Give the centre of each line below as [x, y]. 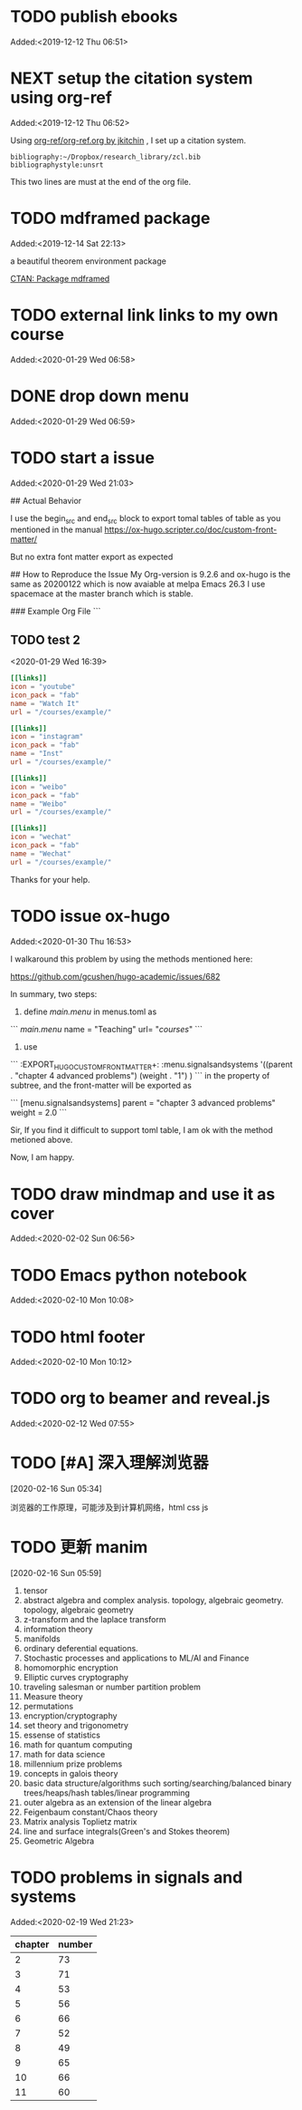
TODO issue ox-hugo [90, 916]
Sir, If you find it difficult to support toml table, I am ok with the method [142, 1130]
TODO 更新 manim [79, 1548]
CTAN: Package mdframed [60, 278]
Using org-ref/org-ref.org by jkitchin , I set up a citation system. [128, 140]
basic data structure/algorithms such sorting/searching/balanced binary [157, 1784]
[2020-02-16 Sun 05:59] [56, 1573]
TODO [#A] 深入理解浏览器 [109, 1463]
